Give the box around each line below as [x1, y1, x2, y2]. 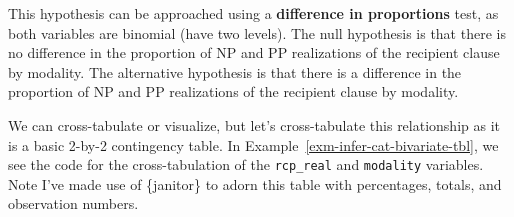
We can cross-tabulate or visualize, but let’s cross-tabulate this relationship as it [8, 114, 500, 135]
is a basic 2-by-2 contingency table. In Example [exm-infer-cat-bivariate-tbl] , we [8, 134, 499, 155]
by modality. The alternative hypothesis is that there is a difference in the [8, 61, 462, 82]
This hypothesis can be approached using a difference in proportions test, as [8, 3, 499, 23]
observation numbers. [8, 193, 139, 214]
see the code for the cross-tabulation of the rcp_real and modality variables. [8, 154, 484, 175]
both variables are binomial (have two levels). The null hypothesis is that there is [8, 22, 506, 43]
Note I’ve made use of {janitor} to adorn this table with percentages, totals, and [8, 173, 502, 194]
